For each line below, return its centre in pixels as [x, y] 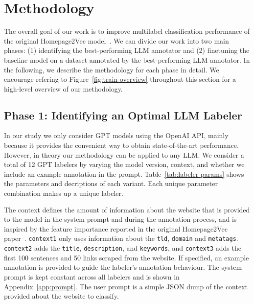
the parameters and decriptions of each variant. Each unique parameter [111, 183]
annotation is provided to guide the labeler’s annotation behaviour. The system [123, 267]
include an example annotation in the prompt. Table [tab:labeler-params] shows [124, 174]
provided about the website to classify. [61, 296]
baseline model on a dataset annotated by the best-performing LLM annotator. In [127, 59]
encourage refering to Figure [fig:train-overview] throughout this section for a [120, 79]
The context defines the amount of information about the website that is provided [127, 209]
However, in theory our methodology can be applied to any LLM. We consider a [124, 154]
